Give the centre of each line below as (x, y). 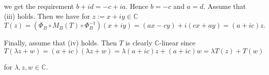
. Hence (137, 6)
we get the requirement (39, 6)
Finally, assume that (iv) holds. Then (61, 43)
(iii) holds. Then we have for (47, 16)
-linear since (178, 43)
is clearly (139, 43)
